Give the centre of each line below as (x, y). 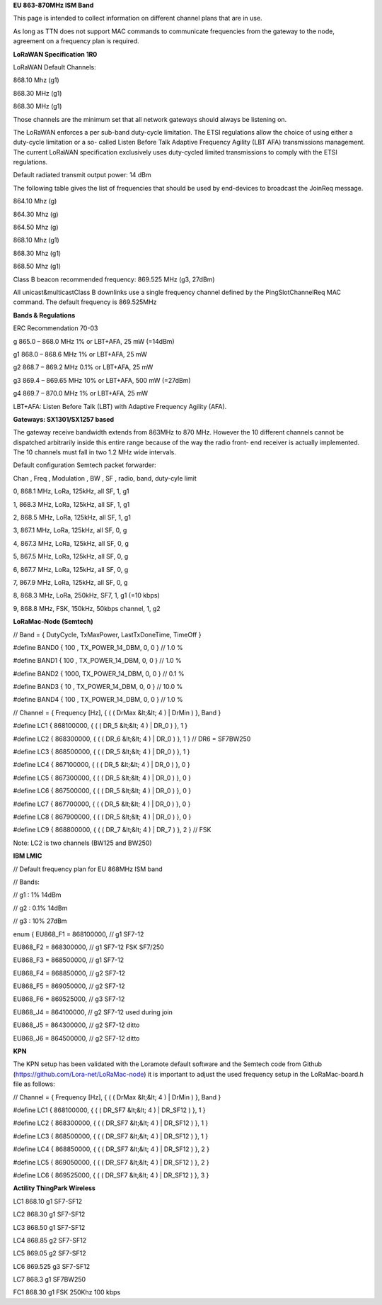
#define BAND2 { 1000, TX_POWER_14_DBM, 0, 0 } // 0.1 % (99, 673)
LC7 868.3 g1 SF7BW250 (50, 1279)
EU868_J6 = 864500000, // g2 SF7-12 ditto (76, 1038)
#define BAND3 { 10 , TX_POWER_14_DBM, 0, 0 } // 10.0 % (98, 687)
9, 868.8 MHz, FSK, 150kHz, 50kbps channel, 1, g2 (87, 608)
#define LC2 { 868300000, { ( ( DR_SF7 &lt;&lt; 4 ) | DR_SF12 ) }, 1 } (111, 1123)
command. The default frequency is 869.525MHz (85, 302)
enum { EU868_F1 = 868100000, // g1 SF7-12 (79, 934)
